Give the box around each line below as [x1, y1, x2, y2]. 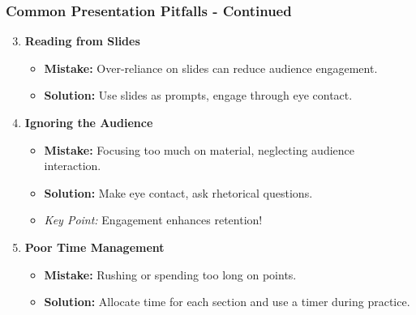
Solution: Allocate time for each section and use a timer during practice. [44, 293, 410, 310]
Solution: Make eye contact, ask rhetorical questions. [44, 184, 313, 201]
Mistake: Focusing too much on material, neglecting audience [44, 141, 354, 158]
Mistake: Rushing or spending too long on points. [44, 266, 297, 283]
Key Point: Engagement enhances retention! [44, 211, 263, 228]
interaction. [44, 157, 101, 174]
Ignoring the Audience [24, 114, 153, 130]
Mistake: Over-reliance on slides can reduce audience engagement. [44, 59, 378, 76]
